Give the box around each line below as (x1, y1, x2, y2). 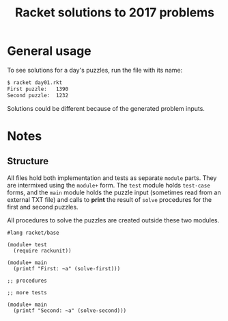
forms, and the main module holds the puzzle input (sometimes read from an (7, 188, 221, 196)
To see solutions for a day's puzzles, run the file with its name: (7, 66, 183, 74)
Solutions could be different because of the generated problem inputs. (7, 104, 205, 112)
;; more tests (7, 289, 48, 296)
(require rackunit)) (13, 247, 72, 254)
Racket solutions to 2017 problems (14, 5, 215, 21)
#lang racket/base (7, 229, 59, 236)
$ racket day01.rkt (7, 79, 63, 86)
